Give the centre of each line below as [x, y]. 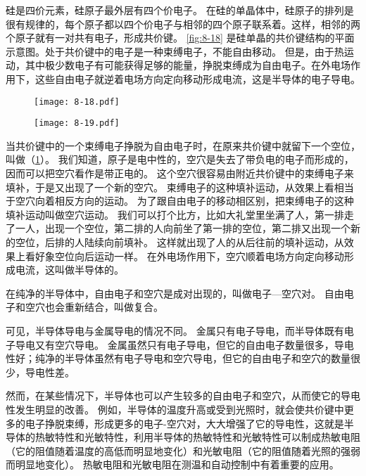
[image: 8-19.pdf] [77, 123]
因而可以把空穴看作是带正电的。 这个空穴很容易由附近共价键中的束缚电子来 [180, 173]
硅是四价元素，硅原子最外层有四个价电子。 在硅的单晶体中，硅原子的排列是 [180, 10]
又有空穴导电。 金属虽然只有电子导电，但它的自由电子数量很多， [184, 344]
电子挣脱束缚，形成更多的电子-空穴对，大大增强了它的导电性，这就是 [184, 423]
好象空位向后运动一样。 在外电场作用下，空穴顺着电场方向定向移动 [189, 256]
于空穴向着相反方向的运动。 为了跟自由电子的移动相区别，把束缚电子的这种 [180, 201]
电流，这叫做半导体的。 [69, 270]
